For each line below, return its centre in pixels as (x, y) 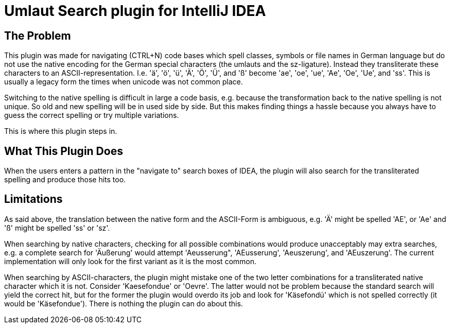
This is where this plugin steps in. (61, 131)
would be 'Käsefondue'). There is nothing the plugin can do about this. (124, 303)
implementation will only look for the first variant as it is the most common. (131, 261)
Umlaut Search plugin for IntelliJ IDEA (135, 11)
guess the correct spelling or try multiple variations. (92, 115)
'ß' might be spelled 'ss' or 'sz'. (57, 228)
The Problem (38, 36)
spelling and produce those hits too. (65, 180)
